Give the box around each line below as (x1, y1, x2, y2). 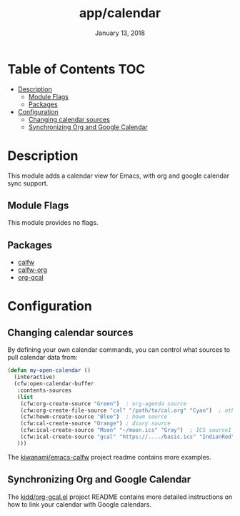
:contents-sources (16, 387, 72, 394)
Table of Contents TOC (7, 61, 146, 77)
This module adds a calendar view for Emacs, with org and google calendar (7, 171, 230, 180)
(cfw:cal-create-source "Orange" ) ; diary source (20, 420, 171, 428)
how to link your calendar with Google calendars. (7, 500, 152, 508)
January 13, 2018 (95, 29, 145, 37)
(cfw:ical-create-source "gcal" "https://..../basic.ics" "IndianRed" (20, 433, 235, 440)
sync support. (7, 178, 49, 187)
